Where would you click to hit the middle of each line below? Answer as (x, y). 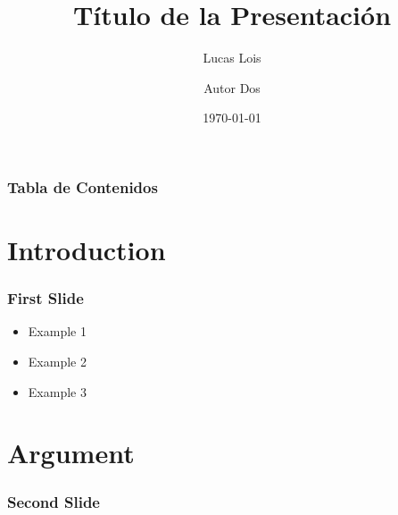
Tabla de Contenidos (83, 186)
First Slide (46, 298)
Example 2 (57, 362)
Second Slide (54, 501)
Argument (71, 453)
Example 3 (57, 391)
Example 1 (57, 331)
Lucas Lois (232, 58)
